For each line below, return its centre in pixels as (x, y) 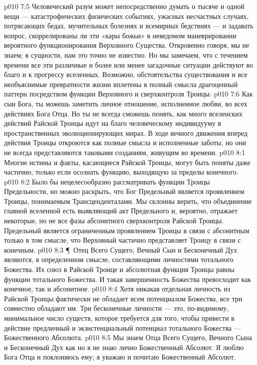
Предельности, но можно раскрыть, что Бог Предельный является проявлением (124, 191)
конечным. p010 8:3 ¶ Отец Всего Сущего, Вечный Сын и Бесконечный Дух (121, 249)
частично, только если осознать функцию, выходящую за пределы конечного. (121, 172)
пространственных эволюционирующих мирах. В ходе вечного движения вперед (126, 133)
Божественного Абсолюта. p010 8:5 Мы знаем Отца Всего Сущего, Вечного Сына (128, 337)
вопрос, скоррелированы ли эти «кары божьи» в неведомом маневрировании (120, 35)
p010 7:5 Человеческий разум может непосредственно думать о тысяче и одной (124, 6)
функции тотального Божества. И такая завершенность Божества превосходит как (128, 279)
